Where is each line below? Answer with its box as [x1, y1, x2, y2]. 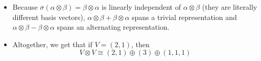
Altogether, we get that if [12, 38, 92, 49]
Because [12, 2, 38, 12]
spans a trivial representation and [132, 11, 237, 22]
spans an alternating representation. [57, 22, 170, 32]
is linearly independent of [102, 2, 181, 12]
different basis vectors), [12, 11, 85, 22]
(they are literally [202, 2, 257, 12]
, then [131, 38, 150, 49]
